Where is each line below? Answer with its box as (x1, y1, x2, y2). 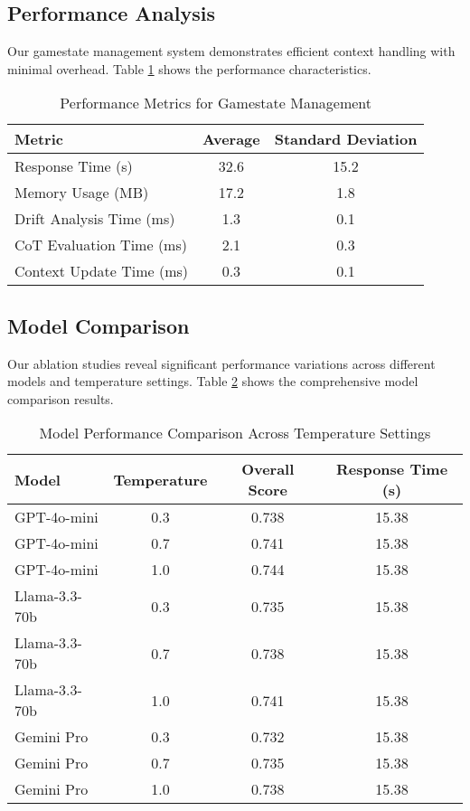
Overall (241, 458, 295, 480)
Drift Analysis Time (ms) (14, 208, 175, 230)
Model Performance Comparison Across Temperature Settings (39, 422, 431, 444)
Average (202, 128, 260, 150)
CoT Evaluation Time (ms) (14, 234, 187, 256)
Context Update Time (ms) (14, 260, 189, 282)
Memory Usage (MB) (14, 182, 149, 203)
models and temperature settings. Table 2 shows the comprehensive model (7, 372, 418, 391)
